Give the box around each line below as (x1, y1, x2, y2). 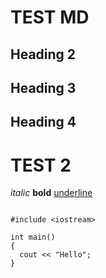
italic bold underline (10, 187, 93, 199)
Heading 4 (10, 114, 77, 131)
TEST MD (10, 6, 90, 29)
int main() (10, 232, 56, 243)
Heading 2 (10, 46, 77, 63)
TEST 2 (10, 154, 72, 176)
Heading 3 (10, 79, 77, 96)
